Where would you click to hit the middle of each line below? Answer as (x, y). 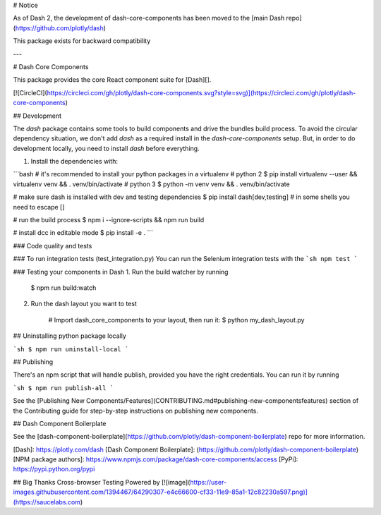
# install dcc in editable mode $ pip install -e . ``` (83, 233)
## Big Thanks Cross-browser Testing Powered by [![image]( (102, 482)
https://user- (208, 482)
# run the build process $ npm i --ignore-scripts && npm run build (109, 220)
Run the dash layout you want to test (84, 304)
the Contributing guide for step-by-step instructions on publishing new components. (136, 411)
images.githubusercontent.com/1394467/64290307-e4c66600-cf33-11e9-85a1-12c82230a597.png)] (161, 492)
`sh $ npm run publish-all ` (64, 388)
